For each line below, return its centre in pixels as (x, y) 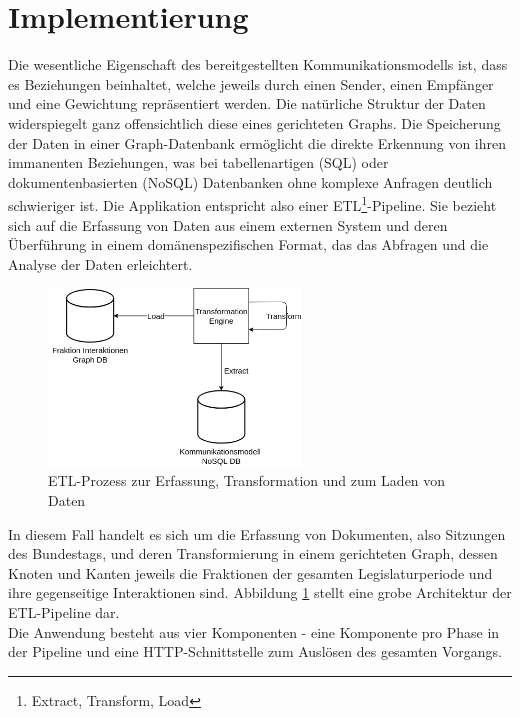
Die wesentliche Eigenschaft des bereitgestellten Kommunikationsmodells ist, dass (258, 64)
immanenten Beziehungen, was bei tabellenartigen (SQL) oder (198, 162)
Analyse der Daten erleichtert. (100, 263)
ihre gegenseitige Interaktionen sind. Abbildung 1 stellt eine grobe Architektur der (260, 592)
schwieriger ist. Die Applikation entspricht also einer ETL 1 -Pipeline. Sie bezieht (252, 203)
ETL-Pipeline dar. (64, 611)
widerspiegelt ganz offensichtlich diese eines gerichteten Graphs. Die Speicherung (254, 122)
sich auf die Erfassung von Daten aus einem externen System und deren (228, 224)
